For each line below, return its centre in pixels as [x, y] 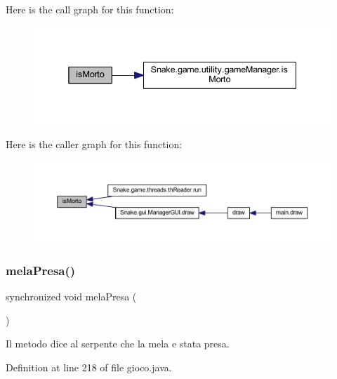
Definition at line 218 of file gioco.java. [89, 367]
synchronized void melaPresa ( [71, 297]
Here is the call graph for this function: [90, 9]
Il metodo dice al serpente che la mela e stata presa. [118, 344]
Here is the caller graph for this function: [94, 144]
